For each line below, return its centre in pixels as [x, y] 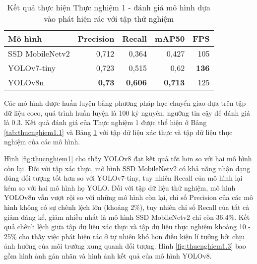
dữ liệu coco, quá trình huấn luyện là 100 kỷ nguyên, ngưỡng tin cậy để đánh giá [127, 112]
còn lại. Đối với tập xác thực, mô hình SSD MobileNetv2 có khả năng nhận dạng [127, 168]
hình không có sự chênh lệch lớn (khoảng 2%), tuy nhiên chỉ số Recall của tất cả [127, 207]
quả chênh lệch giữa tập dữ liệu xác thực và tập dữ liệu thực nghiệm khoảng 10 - [128, 227]
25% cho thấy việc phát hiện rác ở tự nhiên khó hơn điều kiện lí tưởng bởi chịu [125, 236]
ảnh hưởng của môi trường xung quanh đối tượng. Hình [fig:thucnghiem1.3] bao [125, 246]
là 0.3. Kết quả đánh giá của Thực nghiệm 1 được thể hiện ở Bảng [105, 122]
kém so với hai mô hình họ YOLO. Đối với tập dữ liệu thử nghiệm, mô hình [120, 187]
